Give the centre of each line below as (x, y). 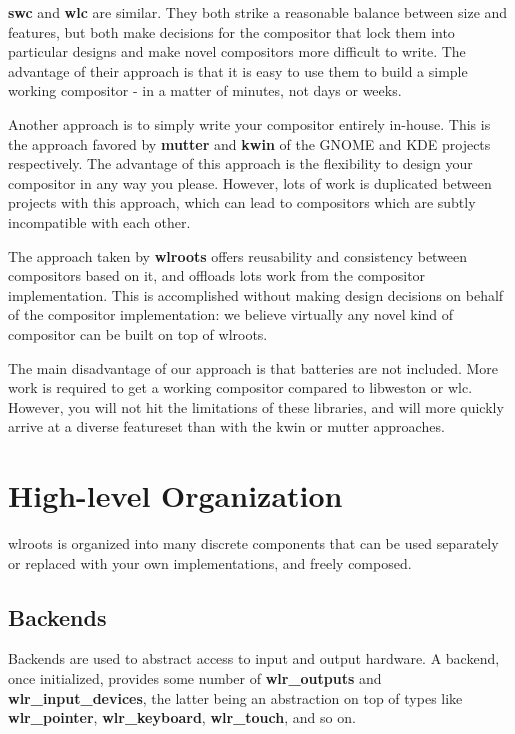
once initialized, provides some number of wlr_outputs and (195, 677)
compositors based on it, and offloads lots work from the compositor (217, 275)
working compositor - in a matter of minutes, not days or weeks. (205, 90)
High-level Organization (175, 495)
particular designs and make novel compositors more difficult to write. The (237, 51)
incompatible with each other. (99, 221)
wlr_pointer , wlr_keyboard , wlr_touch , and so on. (182, 717)
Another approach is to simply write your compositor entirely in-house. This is (249, 123)
